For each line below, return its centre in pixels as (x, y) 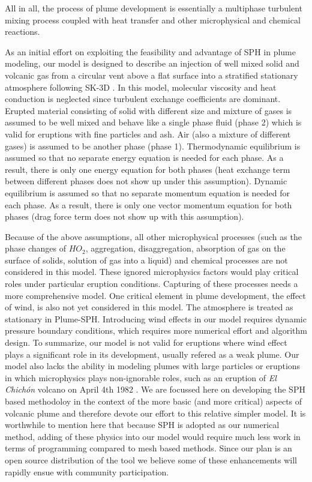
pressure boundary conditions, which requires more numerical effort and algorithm (156, 330)
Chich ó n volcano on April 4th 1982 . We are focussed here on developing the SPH (155, 389)
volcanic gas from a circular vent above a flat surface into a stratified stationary (151, 75)
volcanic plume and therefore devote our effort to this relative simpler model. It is (155, 413)
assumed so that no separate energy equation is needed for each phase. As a (144, 158)
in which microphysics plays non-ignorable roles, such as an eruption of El (141, 377)
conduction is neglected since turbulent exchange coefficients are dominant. (143, 99)
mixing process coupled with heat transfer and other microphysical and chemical (153, 20)
